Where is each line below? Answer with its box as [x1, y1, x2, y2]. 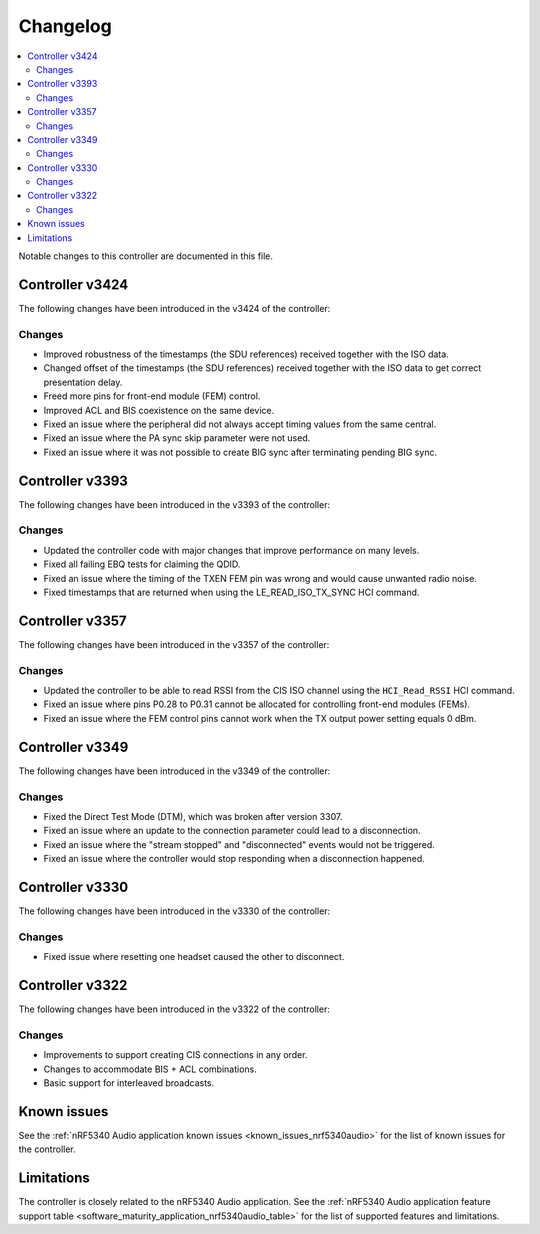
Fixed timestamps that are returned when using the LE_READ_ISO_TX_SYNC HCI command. [43, 586, 420, 599]
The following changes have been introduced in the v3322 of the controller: [18, 1003, 330, 1015]
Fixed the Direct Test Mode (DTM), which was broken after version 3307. [43, 810, 343, 822]
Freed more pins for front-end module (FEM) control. [43, 390, 261, 402]
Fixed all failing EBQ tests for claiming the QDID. [43, 558, 241, 570]
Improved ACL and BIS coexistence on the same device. [43, 404, 275, 416]
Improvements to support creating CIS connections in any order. [43, 1049, 308, 1061]
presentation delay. [43, 376, 123, 388]
